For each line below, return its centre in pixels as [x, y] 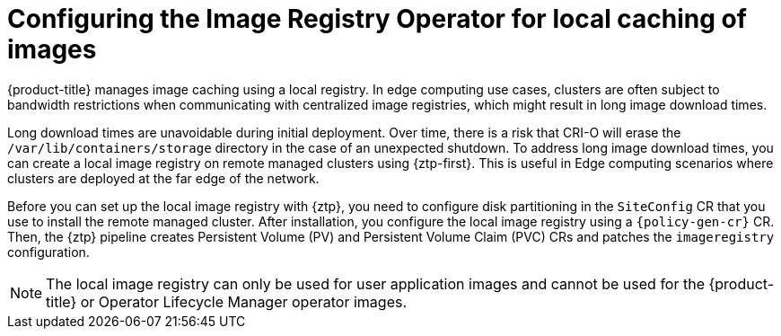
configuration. [48, 252]
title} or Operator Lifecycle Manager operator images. [227, 301]
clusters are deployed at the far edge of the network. [163, 178]
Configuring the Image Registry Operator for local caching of [377, 19]
